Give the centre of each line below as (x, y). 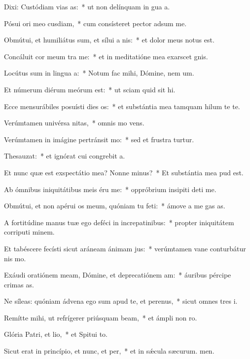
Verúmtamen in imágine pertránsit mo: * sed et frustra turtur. (99, 139)
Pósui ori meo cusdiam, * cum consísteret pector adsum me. (95, 23)
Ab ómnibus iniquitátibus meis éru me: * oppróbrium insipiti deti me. (110, 189)
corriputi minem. (29, 232)
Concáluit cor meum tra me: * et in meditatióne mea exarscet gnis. (106, 56)
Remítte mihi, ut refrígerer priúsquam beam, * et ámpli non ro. (101, 317)
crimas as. (19, 284)
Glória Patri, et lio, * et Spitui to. (56, 334)
